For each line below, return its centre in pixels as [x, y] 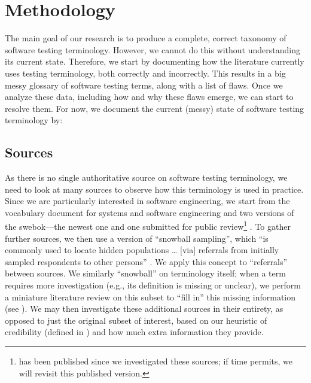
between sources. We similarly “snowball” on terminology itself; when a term [145, 273]
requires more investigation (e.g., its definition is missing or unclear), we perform [153, 285]
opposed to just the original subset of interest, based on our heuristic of [136, 320]
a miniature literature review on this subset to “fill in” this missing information [150, 297]
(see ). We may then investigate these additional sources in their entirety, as [144, 308]
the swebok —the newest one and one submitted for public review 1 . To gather [148, 226]
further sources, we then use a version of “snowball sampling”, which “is [137, 238]
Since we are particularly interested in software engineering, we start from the [147, 201]
